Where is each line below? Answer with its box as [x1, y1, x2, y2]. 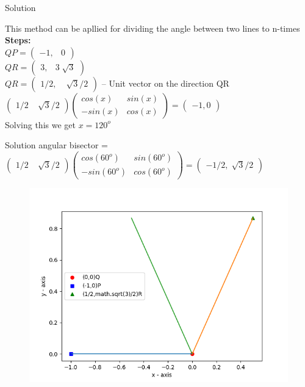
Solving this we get [5, 118, 76, 131]
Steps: [5, 34, 31, 46]
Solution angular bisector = [5, 139, 108, 151]
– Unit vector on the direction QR [101, 76, 229, 89]
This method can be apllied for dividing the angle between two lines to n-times [5, 21, 300, 34]
